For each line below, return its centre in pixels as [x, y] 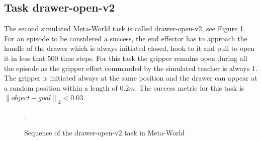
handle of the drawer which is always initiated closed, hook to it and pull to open [129, 48]
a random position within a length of [61, 87]
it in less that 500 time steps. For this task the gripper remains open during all [126, 58]
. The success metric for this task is [190, 87]
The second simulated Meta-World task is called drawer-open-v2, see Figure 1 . [125, 28]
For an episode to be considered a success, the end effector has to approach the [126, 38]
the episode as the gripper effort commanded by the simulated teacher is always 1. [131, 68]
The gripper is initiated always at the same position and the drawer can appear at [131, 78]
